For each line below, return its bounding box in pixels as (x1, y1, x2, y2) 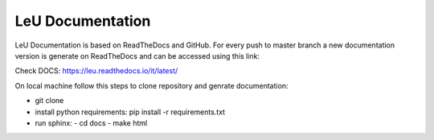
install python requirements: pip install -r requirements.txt (35, 107, 225, 117)
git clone (35, 96, 64, 105)
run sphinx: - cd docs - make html (35, 117, 148, 128)
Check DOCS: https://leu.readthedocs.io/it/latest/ (14, 66, 178, 76)
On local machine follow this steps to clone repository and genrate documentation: (14, 80, 289, 90)
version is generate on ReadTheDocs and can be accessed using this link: (14, 51, 260, 60)
